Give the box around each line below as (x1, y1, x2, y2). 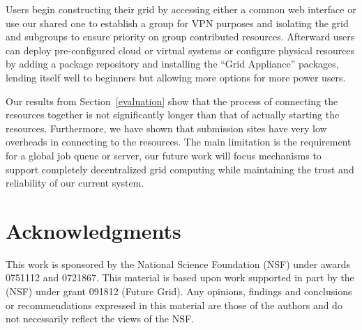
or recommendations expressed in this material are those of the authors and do (6, 297, 342, 312)
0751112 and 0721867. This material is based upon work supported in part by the (6, 270, 354, 285)
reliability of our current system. (6, 175, 144, 190)
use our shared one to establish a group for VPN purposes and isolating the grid (6, 15, 349, 30)
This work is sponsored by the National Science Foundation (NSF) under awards (6, 256, 351, 271)
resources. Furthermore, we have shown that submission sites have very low (6, 120, 327, 135)
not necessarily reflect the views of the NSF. (6, 311, 194, 326)
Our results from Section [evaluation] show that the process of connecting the (6, 93, 338, 108)
